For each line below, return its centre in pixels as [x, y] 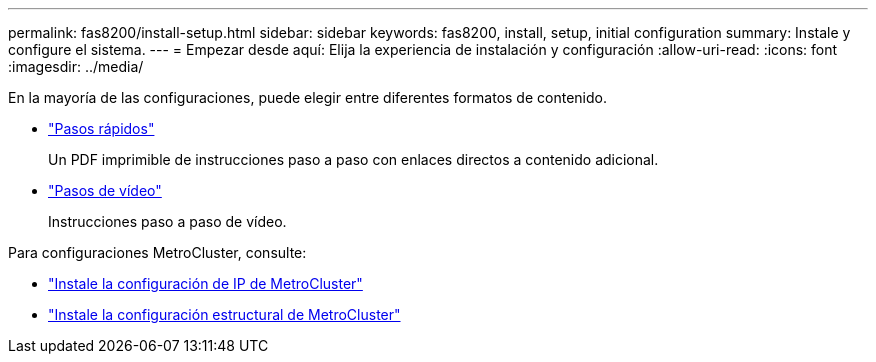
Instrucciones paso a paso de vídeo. [167, 221]
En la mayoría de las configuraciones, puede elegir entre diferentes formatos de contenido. [307, 97]
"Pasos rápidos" [101, 128]
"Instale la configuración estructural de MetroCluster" [224, 314]
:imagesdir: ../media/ [76, 66]
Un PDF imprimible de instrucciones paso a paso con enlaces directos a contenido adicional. [353, 159]
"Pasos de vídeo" [105, 190]
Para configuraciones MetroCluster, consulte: [157, 252]
